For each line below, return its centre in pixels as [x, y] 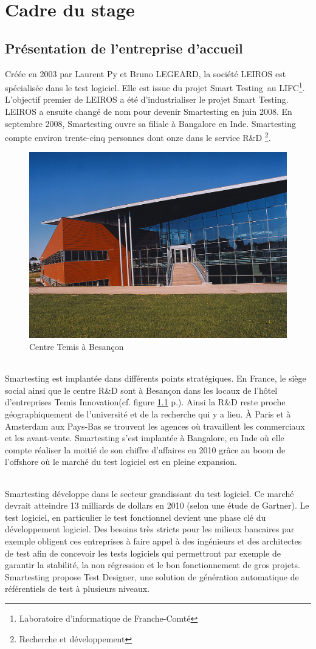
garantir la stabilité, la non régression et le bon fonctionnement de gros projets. [153, 565]
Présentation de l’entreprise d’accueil [124, 48]
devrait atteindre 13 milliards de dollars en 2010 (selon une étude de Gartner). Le [157, 505]
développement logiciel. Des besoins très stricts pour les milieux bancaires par [150, 529]
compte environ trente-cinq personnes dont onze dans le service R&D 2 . [138, 136]
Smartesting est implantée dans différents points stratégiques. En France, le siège [156, 378]
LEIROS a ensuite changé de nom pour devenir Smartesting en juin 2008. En [149, 112]
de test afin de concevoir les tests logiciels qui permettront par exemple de [143, 553]
